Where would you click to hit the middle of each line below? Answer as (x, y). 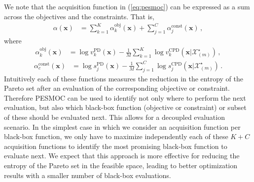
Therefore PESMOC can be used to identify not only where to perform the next (125, 97)
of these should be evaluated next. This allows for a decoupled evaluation (114, 117)
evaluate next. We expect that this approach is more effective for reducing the (122, 156)
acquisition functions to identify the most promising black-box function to (116, 146)
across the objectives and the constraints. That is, (79, 16)
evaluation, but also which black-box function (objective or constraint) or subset (125, 107)
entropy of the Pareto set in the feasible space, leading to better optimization (121, 165)
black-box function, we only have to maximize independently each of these (116, 136)
